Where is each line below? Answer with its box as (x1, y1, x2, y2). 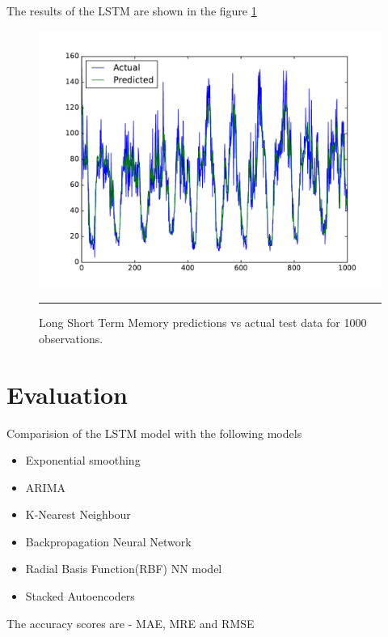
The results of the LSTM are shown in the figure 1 (6, 2, 257, 19)
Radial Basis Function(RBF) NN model (25, 560, 222, 577)
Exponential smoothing (25, 452, 141, 469)
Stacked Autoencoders (25, 588, 135, 605)
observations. (39, 329, 103, 346)
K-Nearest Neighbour (25, 506, 131, 523)
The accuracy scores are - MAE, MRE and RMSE (6, 614, 255, 631)
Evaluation (6, 377, 128, 410)
